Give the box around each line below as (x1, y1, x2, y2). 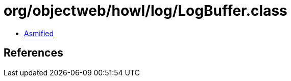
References (4, 46, 63, 60)
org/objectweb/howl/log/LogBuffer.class (4, 2, 287, 19)
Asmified (24, 29, 54, 38)
